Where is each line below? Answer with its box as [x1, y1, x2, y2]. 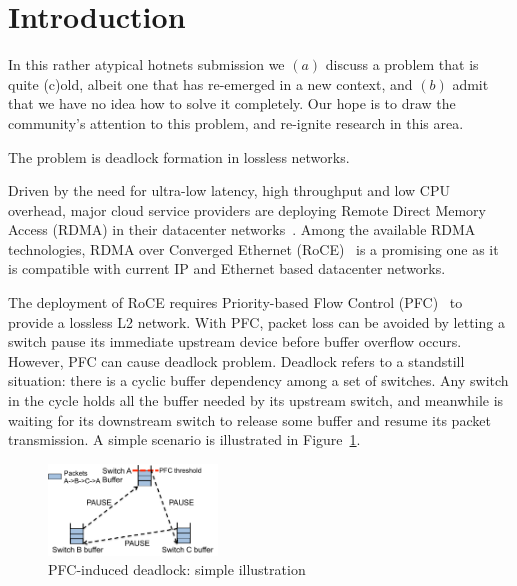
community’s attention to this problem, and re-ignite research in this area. [8, 112, 464, 133]
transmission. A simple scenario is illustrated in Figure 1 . [8, 429, 361, 450]
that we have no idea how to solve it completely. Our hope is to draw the [8, 93, 456, 114]
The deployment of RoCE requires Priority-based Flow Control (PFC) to [8, 292, 463, 313]
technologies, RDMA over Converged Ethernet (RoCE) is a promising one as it [8, 238, 499, 259]
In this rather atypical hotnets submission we [8, 54, 285, 75]
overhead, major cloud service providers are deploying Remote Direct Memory [8, 199, 487, 220]
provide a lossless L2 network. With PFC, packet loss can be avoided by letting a [8, 311, 505, 332]
